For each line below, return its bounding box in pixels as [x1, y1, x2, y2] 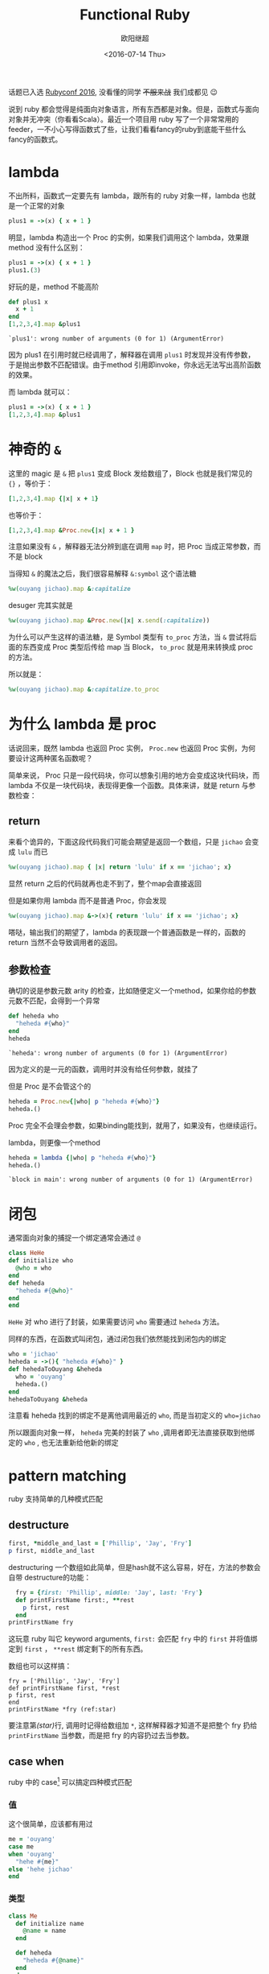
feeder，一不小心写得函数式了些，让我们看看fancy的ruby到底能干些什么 [8, 124, 247, 134]
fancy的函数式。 [8, 134, 63, 144]
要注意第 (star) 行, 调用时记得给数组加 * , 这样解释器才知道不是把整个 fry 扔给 [8, 1720, 258, 1730]
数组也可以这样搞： [8, 1661, 72, 1671]
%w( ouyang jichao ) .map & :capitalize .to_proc [8, 686, 160, 694]
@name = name [22, 1927, 67, 1935]
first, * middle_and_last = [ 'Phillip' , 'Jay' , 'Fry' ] [8, 1539, 193, 1547]
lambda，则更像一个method [8, 1138, 100, 1147]
